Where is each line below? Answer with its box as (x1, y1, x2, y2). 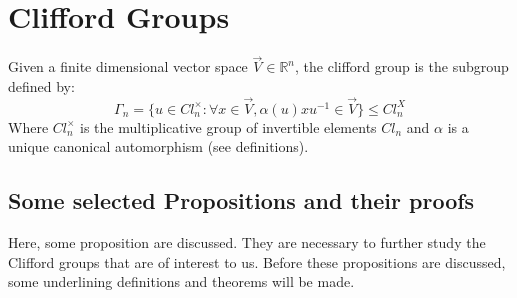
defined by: (8, 75, 75, 96)
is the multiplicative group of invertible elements (80, 116, 377, 137)
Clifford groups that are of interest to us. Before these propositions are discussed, (8, 251, 506, 272)
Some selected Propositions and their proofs (8, 185, 475, 216)
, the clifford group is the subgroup (295, 56, 509, 77)
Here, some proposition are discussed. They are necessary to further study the (8, 232, 486, 253)
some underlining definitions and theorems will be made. (8, 271, 355, 292)
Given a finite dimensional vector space (8, 56, 248, 77)
